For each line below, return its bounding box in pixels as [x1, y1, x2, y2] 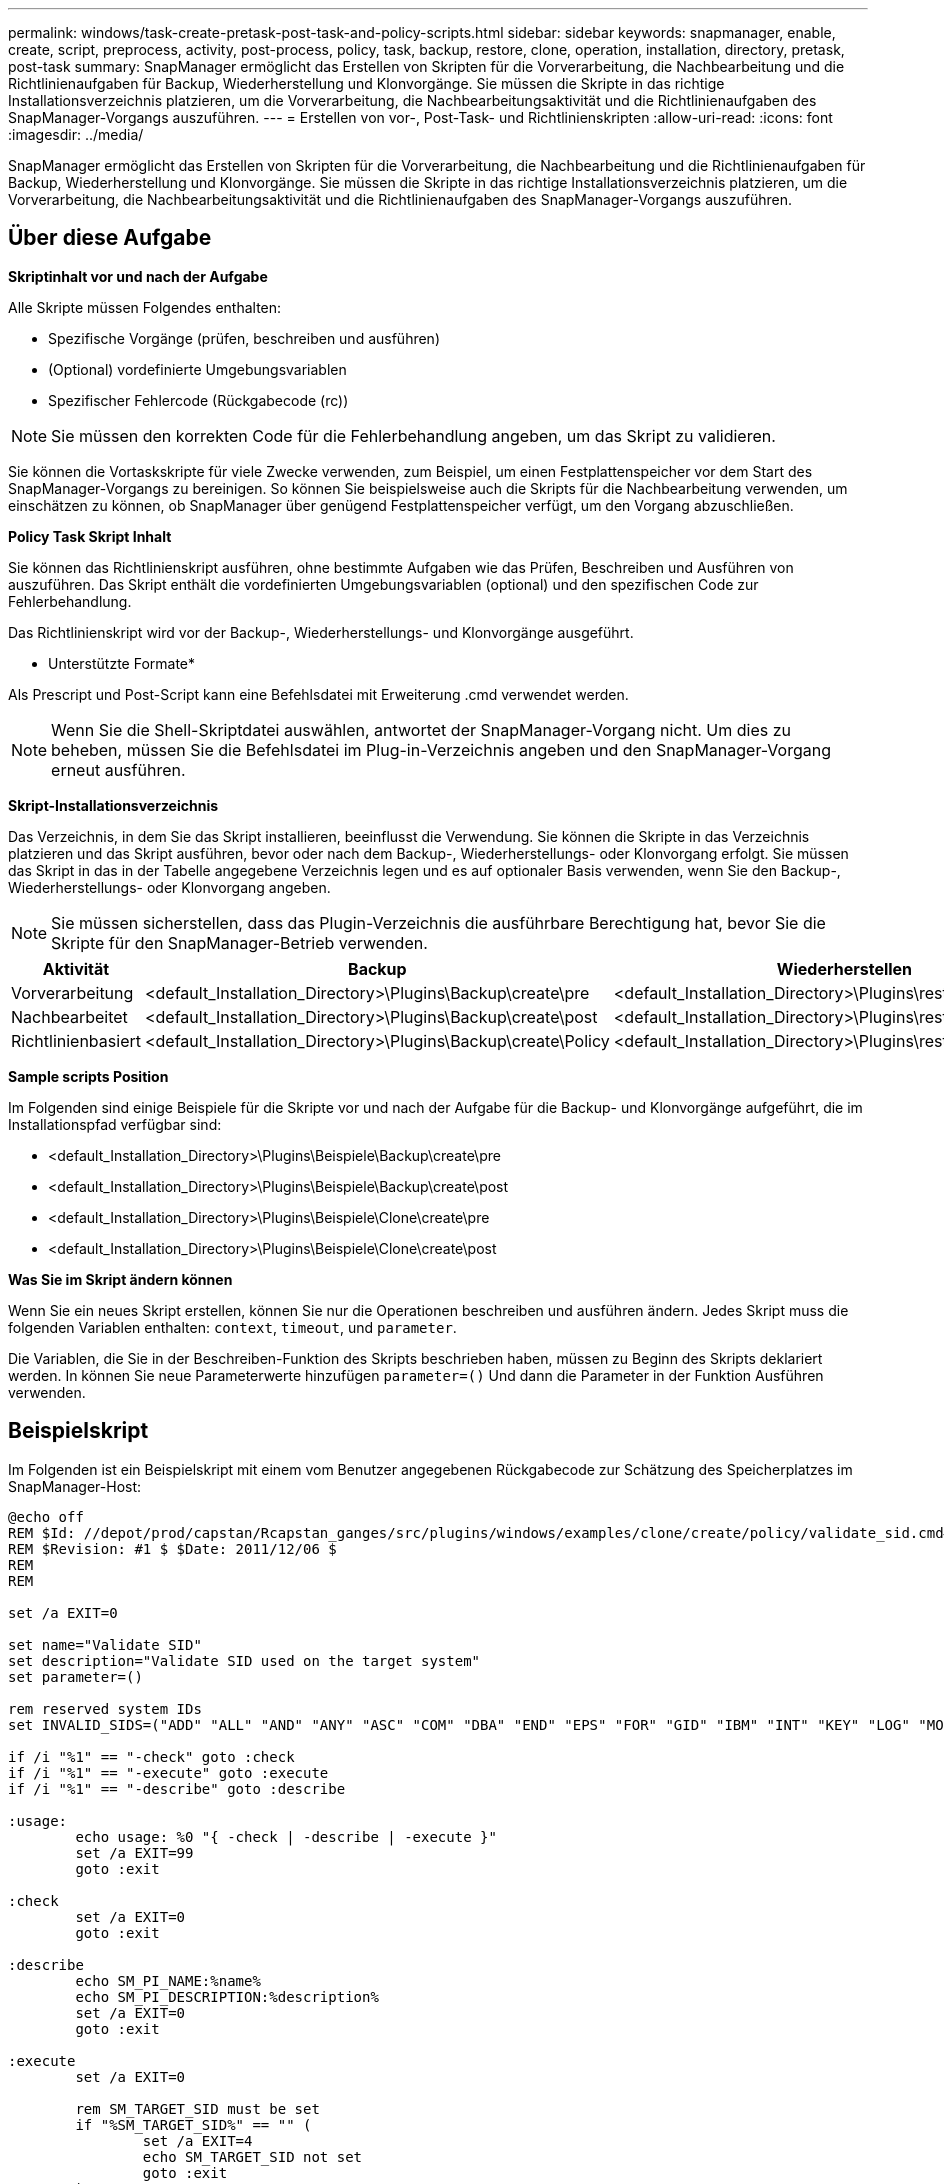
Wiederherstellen [776, 958, 913, 979]
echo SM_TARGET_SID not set [142, 2148, 363, 2165]
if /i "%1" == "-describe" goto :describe [8, 1780, 346, 1797]
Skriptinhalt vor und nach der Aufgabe [8, 267, 268, 285]
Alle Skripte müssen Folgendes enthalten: [8, 298, 282, 316]
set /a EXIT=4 [142, 2132, 253, 2149]
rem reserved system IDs [8, 1700, 202, 1717]
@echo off [8, 1508, 84, 1525]
